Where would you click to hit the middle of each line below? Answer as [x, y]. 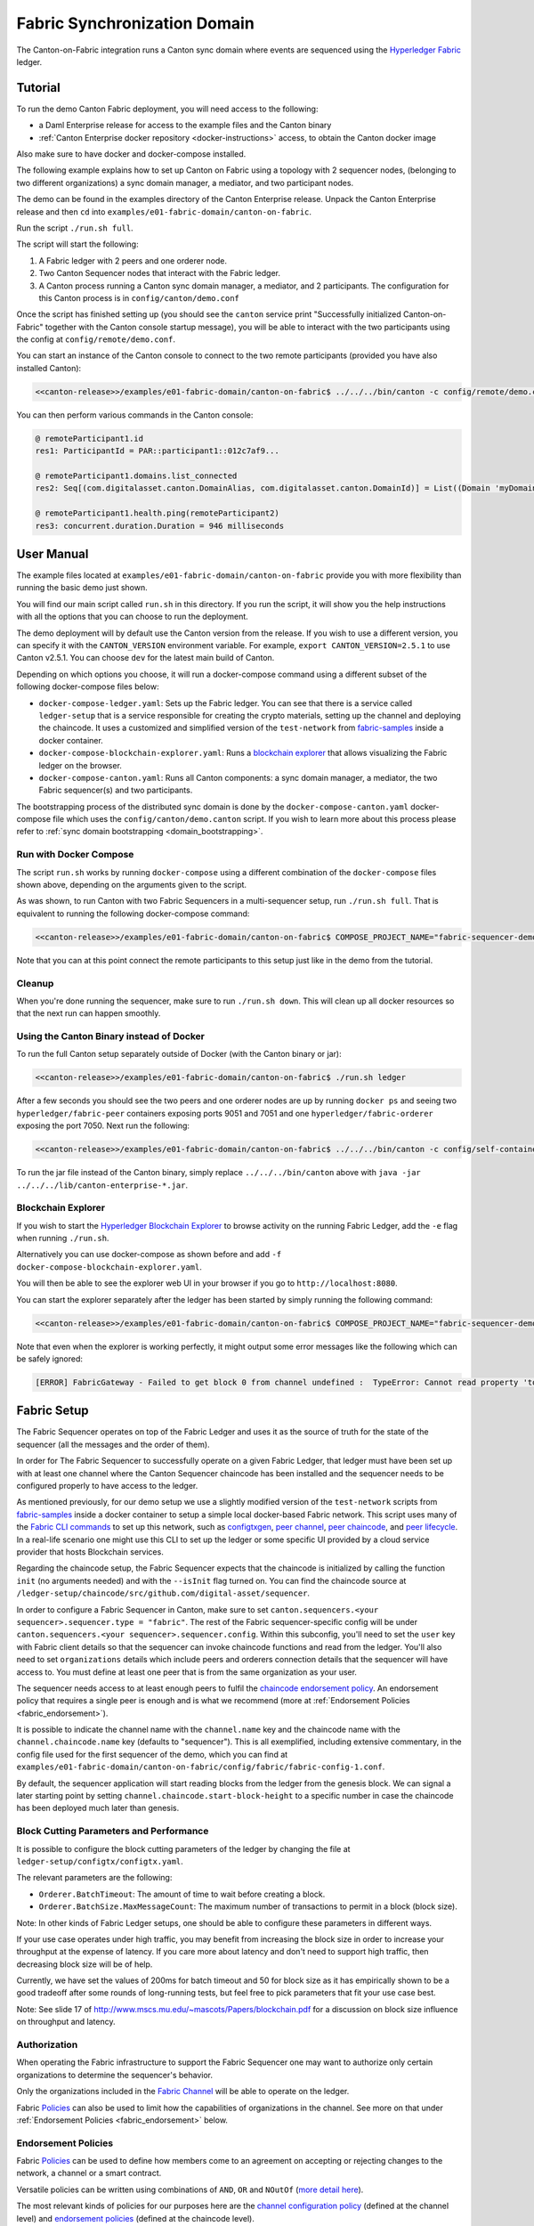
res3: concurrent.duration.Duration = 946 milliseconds [160, 526]
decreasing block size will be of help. [85, 1964]
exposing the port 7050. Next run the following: [103, 1125]
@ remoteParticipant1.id [89, 438]
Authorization [47, 2045]
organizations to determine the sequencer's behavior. [115, 2075]
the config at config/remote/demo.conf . [96, 339]
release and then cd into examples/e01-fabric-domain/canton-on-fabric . [164, 211]
